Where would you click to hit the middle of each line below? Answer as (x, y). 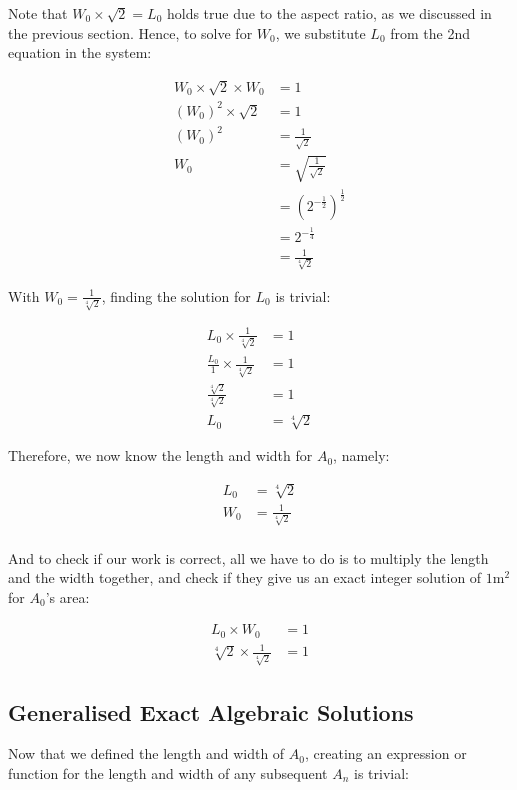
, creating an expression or (385, 753)
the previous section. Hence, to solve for (130, 32)
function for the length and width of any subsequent (168, 772)
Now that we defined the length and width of (146, 753)
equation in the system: (80, 52)
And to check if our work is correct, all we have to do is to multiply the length (248, 557)
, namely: (361, 455)
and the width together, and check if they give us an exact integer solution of (245, 577)
